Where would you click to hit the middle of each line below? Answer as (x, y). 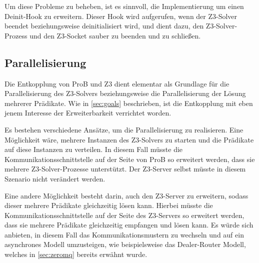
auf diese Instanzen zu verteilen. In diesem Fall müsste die (94, 149)
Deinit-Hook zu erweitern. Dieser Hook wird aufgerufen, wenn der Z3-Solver (121, 16)
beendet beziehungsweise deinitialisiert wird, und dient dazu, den (104, 26)
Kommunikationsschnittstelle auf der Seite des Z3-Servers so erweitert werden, (124, 215)
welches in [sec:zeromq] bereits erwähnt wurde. (76, 254)
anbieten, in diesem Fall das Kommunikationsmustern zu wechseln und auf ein (124, 234)
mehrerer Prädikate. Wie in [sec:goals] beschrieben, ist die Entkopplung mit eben (129, 103)
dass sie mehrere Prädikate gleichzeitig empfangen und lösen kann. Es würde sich (129, 225)
